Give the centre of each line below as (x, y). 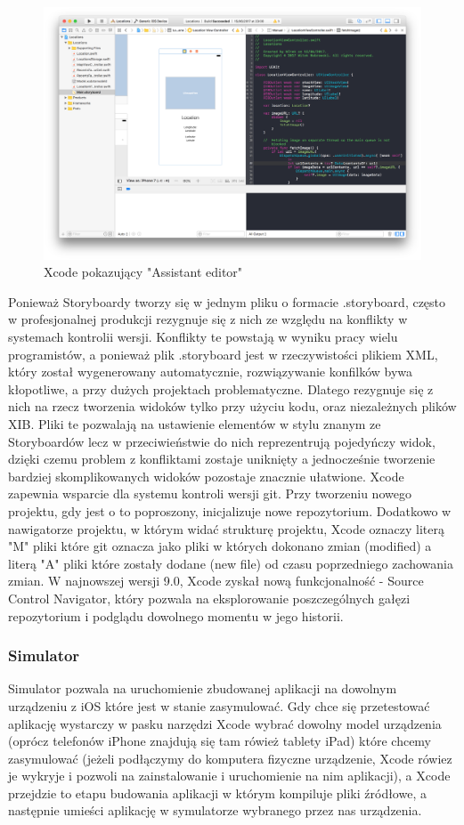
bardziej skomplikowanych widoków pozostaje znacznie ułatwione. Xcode (206, 476)
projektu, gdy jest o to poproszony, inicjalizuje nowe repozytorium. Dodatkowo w (230, 510)
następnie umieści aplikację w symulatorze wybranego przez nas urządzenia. (215, 810)
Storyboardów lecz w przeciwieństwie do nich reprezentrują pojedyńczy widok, (222, 441)
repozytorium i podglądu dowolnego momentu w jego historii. (176, 615)
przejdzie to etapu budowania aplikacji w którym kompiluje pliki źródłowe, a (217, 793)
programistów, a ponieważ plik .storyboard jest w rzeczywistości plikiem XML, (223, 354)
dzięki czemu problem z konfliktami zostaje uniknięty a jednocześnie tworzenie (222, 459)
